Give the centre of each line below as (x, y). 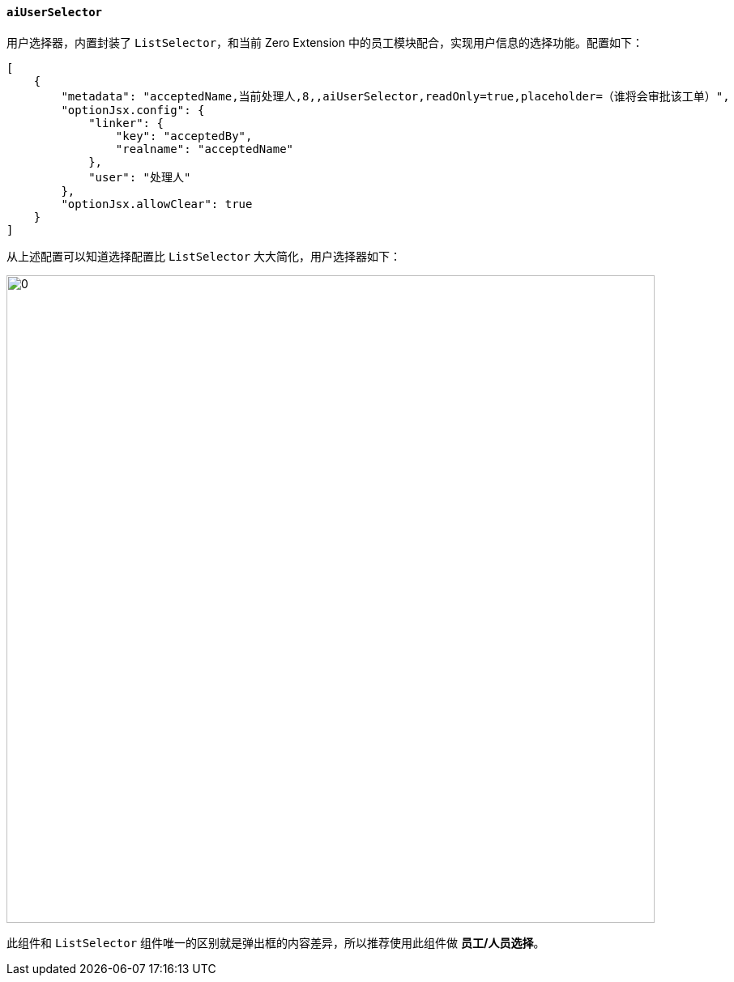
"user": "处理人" (140, 177)
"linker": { (126, 123)
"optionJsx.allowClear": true (157, 204)
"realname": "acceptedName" (205, 149)
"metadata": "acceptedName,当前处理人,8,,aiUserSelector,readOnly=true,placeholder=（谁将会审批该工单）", (395, 96)
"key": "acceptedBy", (184, 136)
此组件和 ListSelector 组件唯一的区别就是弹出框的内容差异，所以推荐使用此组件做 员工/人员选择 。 (276, 942)
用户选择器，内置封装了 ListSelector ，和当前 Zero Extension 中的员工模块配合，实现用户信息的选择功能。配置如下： (325, 42)
